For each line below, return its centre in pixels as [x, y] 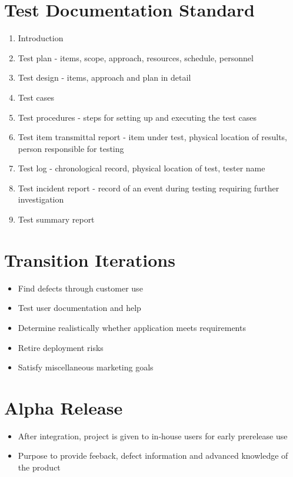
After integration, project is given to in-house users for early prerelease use [153, 435]
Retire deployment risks [61, 347]
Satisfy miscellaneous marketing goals [86, 367]
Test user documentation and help [79, 308]
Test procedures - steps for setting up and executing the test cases [137, 117]
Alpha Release [64, 407]
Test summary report [56, 219]
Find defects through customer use [80, 288]
